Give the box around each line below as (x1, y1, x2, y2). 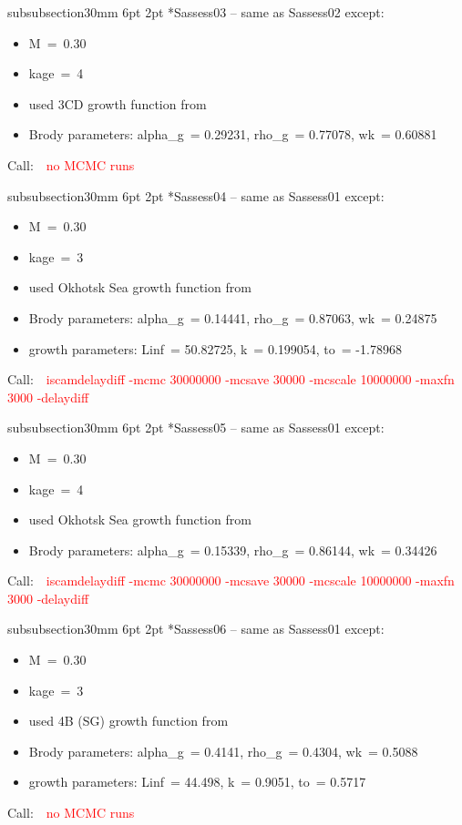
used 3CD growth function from (28, 94, 207, 113)
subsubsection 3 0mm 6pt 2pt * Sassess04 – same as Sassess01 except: (7, 186, 385, 205)
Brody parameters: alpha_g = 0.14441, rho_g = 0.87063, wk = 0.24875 (28, 308, 437, 327)
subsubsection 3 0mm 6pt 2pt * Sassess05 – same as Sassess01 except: (7, 418, 385, 437)
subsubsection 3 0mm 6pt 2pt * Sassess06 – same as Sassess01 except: (7, 619, 385, 638)
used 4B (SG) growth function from (28, 711, 229, 730)
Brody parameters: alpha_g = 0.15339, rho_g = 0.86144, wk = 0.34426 (28, 540, 437, 559)
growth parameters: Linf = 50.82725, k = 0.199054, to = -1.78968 (28, 339, 402, 358)
